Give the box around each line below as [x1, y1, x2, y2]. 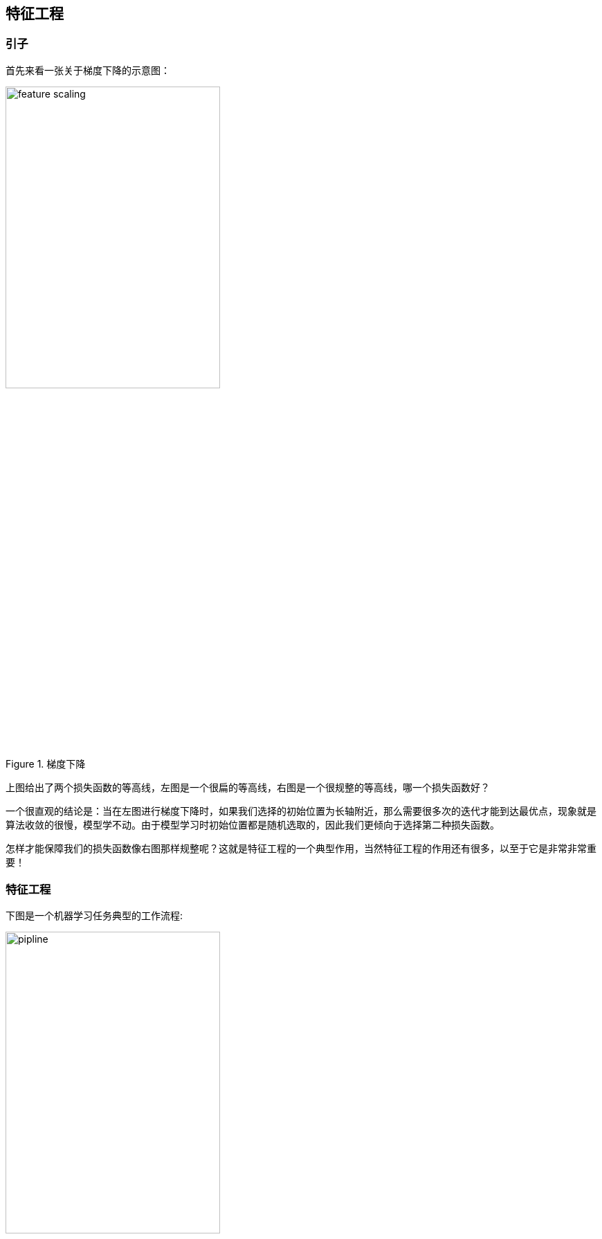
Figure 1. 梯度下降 [6, 758, 86, 770]
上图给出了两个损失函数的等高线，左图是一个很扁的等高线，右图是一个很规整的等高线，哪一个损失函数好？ [6, 781, 490, 794]
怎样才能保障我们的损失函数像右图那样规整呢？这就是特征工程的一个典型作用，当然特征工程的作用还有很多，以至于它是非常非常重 [6, 842, 596, 855]
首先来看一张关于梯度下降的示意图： [6, 64, 170, 76]
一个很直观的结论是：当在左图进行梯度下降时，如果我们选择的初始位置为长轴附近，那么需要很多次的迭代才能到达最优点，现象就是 [6, 805, 596, 817]
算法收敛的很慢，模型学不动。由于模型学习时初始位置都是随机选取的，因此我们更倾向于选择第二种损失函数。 [6, 819, 500, 831]
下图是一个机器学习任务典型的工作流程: [6, 909, 183, 921]
